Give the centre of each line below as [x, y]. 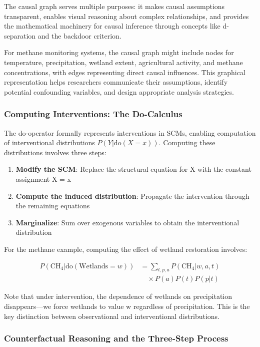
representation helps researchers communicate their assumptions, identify [116, 82]
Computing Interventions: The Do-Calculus [93, 114]
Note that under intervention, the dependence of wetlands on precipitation [118, 296]
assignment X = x [43, 179]
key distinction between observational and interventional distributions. [112, 316]
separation [20, 35]
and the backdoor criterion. [79, 35]
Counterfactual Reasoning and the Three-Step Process [116, 338]
